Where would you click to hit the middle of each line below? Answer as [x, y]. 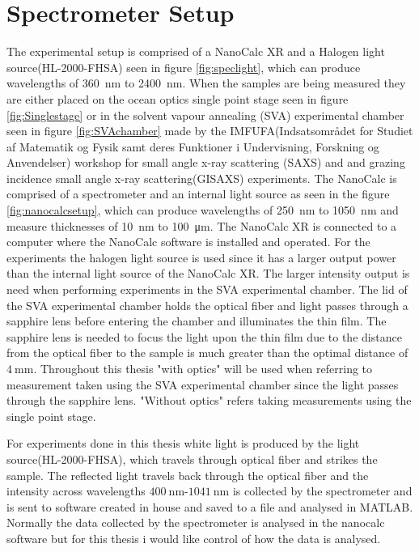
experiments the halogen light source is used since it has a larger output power [201, 257]
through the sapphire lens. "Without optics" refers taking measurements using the [209, 400]
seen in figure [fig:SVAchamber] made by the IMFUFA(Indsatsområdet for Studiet [210, 131]
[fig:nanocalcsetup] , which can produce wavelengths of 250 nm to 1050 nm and [203, 210]
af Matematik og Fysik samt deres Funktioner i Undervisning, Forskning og [193, 146]
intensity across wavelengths [76, 491]
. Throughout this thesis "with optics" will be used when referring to [203, 368]
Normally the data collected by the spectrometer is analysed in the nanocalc [196, 522]
